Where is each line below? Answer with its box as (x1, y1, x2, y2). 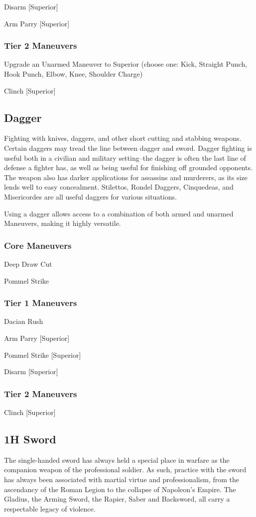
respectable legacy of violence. (4, 503, 96, 514)
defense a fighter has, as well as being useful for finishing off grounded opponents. (4, 162, 253, 173)
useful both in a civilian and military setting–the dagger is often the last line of (4, 152, 246, 163)
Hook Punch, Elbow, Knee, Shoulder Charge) (4, 69, 143, 79)
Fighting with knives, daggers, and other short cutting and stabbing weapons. (4, 133, 242, 143)
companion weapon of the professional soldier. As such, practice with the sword (4, 464, 247, 475)
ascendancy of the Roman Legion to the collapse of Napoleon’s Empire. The (4, 484, 236, 494)
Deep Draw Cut (4, 258, 52, 269)
